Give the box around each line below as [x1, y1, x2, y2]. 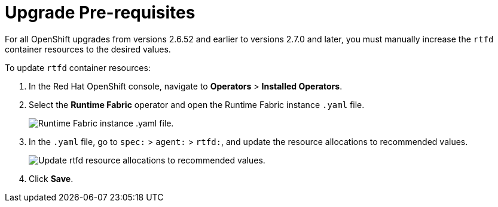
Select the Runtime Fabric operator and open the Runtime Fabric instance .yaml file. [29, 99, 365, 110]
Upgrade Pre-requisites [5, 2, 195, 23]
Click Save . [29, 173, 74, 184]
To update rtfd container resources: [5, 62, 151, 73]
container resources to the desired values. [5, 44, 171, 54]
